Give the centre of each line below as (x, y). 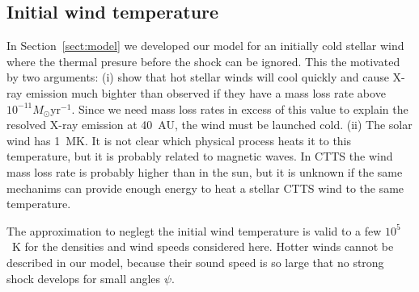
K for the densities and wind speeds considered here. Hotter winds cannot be (203, 246)
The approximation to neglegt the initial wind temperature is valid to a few (194, 230)
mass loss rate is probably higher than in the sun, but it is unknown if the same (205, 171)
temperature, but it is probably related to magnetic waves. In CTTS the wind (200, 156)
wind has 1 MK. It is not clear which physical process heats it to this (179, 140)
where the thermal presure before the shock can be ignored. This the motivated (203, 61)
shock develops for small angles (84, 278)
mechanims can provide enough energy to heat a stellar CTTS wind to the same (205, 188)
